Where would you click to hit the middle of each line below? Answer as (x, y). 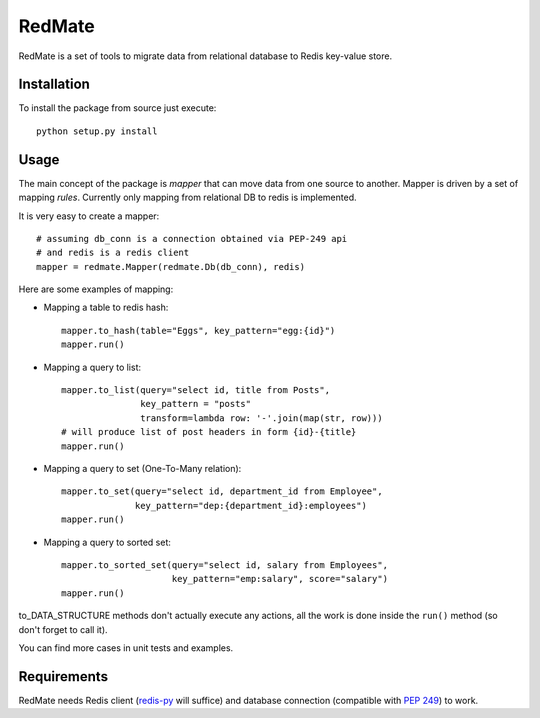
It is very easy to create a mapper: (89, 216)
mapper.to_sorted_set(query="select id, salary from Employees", (225, 564)
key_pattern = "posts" (196, 404)
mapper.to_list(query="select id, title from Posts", (195, 390)
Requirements (63, 676)
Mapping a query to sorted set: (107, 542)
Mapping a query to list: (92, 367)
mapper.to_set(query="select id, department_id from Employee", (222, 491)
